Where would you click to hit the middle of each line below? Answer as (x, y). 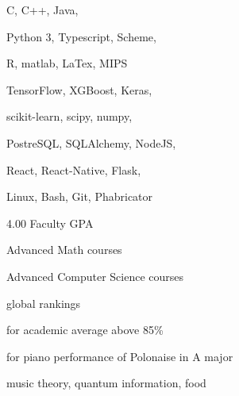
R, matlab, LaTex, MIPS (67, 63)
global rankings (44, 303)
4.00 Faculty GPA (50, 223)
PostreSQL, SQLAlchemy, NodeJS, (91, 142)
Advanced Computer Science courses (95, 276)
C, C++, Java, (42, 10)
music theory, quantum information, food (106, 383)
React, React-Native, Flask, (74, 169)
